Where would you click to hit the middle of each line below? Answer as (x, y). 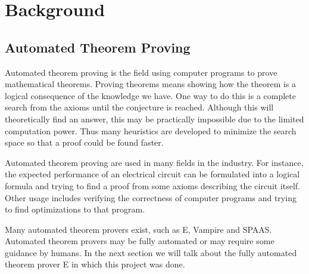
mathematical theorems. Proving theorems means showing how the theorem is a (151, 84)
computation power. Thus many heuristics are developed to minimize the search (151, 130)
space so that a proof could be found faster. (84, 142)
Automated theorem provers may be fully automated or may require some (140, 241)
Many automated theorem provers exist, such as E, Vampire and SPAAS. (138, 229)
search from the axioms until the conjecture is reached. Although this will (139, 107)
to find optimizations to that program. (75, 209)
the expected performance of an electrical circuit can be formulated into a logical (152, 174)
